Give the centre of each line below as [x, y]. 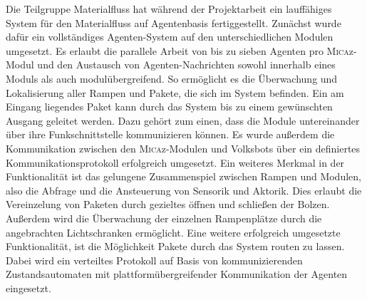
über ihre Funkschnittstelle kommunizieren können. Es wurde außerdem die [170, 134]
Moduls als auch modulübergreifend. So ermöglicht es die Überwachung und [172, 78]
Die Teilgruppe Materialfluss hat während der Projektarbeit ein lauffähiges [169, 9]
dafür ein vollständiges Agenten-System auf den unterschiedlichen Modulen [170, 37]
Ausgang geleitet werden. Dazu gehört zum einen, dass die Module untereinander [183, 120]
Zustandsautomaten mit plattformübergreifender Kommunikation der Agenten [177, 274]
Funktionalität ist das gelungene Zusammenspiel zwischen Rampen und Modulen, [183, 176]
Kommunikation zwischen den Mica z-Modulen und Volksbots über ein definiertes [183, 148]
